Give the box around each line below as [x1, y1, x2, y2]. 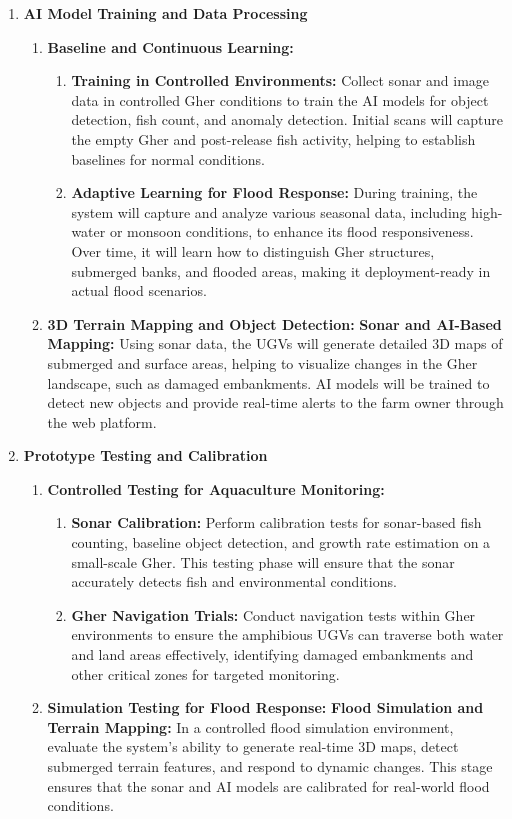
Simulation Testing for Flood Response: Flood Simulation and [47, 697, 484, 718]
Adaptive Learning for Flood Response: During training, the [71, 182, 478, 203]
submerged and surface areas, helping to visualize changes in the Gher [47, 352, 478, 373]
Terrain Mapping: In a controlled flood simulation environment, [47, 716, 454, 737]
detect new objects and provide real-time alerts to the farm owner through [47, 392, 504, 413]
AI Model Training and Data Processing [23, 3, 308, 23]
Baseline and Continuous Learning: [47, 36, 294, 57]
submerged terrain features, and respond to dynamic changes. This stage [47, 756, 493, 776]
